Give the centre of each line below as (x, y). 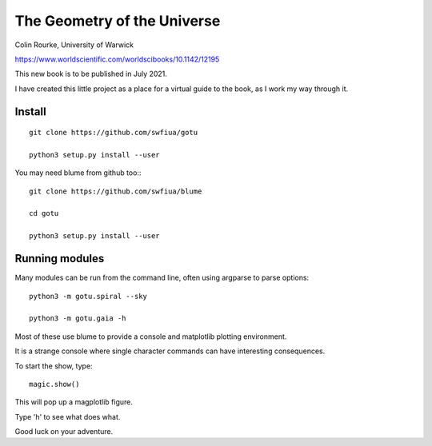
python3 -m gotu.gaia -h (78, 319)
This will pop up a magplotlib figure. (74, 402)
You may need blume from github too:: (78, 173)
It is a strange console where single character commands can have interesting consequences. (170, 351)
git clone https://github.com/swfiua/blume (116, 191)
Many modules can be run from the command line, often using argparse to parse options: (162, 278)
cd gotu (44, 213)
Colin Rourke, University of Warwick (74, 45)
